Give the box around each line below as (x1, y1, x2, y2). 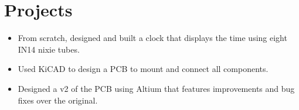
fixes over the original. (18, 94, 98, 106)
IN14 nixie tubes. (18, 43, 80, 55)
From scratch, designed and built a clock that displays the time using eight (18, 32, 287, 44)
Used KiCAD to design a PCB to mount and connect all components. (18, 63, 269, 75)
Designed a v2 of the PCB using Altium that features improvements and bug (18, 82, 295, 94)
